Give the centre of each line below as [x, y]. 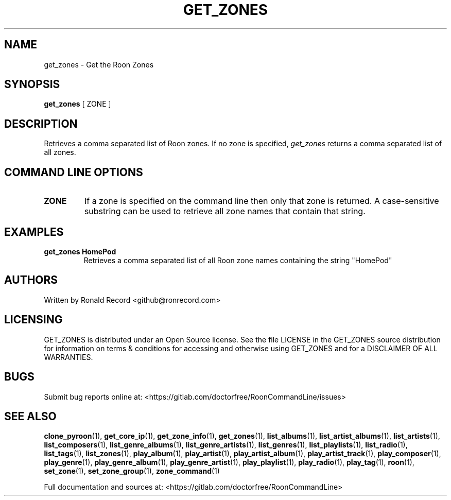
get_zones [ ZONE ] [77, 104]
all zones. [60, 152]
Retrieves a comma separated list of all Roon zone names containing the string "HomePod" [238, 260]
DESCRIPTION [41, 124]
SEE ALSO [30, 416]
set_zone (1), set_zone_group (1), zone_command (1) [132, 471]
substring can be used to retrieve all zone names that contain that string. [225, 211]
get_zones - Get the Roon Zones [99, 64]
